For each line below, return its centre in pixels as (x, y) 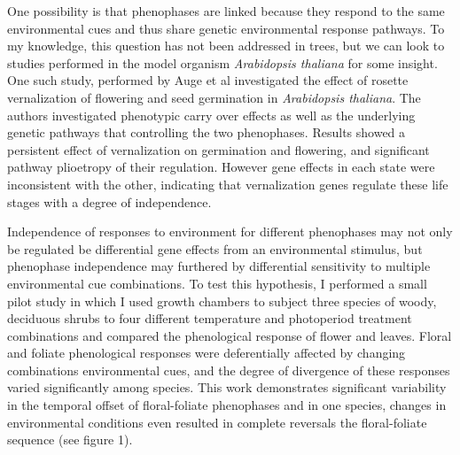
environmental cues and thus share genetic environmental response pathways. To (226, 28)
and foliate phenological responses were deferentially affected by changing (207, 353)
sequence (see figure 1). (70, 440)
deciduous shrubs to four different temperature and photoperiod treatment (210, 318)
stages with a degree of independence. (109, 201)
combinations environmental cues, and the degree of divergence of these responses (229, 370)
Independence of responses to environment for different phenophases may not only (230, 231)
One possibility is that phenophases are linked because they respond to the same (226, 11)
